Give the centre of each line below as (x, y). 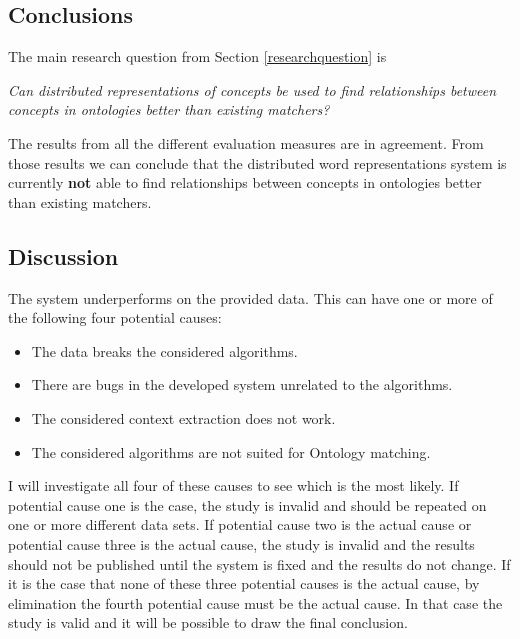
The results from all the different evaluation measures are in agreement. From (246, 142)
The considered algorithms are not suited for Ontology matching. (231, 451)
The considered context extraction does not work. (183, 417)
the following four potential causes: (115, 317)
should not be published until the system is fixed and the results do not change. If (259, 563)
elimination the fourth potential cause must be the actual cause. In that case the (255, 602)
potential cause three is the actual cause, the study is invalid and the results (241, 543)
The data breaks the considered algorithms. (164, 350)
